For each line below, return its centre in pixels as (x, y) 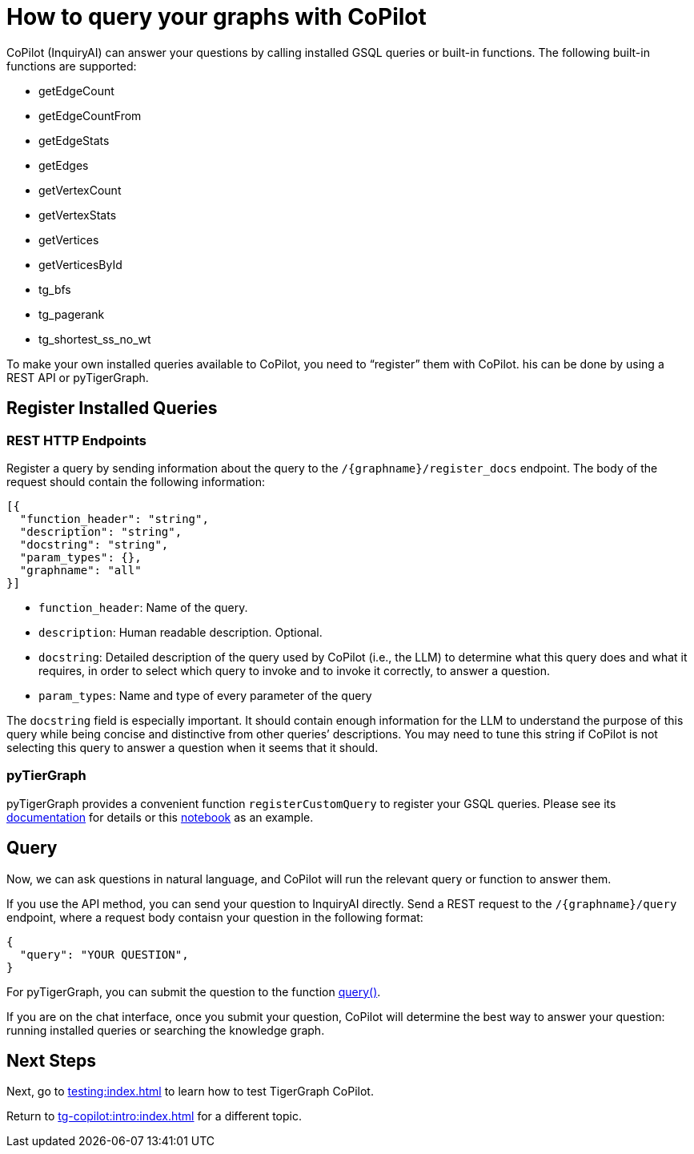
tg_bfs (55, 289)
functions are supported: (72, 66)
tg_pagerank (72, 314)
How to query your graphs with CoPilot (217, 17)
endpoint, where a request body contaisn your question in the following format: (215, 917)
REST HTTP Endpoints (77, 440)
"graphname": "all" (80, 570)
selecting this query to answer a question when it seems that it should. (193, 747)
